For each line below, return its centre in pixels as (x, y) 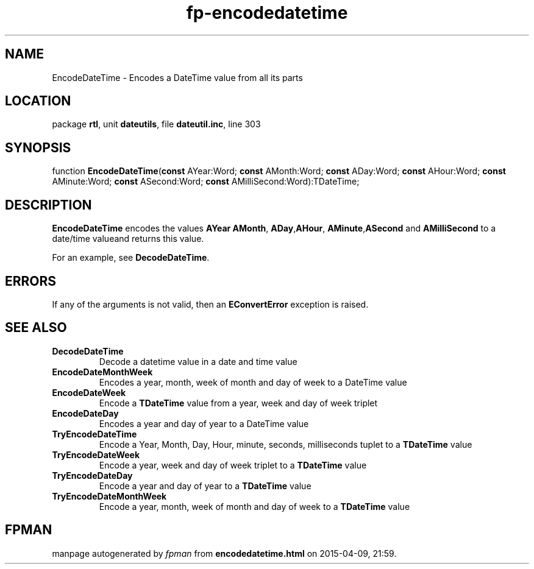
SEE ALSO (36, 328)
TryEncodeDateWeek (96, 454)
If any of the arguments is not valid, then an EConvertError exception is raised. (210, 304)
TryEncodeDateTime (94, 434)
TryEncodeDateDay (92, 475)
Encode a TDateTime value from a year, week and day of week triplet (238, 403)
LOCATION (38, 101)
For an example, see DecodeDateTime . (131, 258)
